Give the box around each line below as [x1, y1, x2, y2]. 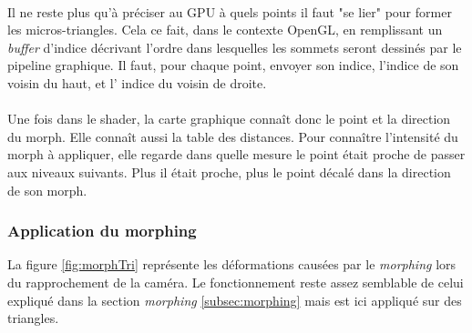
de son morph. [7, 180, 87, 199]
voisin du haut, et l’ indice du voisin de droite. [7, 73, 267, 92]
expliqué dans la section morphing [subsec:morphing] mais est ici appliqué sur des [7, 290, 462, 309]
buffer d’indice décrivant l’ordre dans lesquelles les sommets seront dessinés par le [7, 37, 462, 56]
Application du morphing [7, 219, 197, 242]
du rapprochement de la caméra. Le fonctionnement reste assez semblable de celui [7, 272, 464, 291]
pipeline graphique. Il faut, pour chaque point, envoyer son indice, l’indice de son [7, 55, 459, 75]
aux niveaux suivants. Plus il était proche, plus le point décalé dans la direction [7, 162, 451, 181]
